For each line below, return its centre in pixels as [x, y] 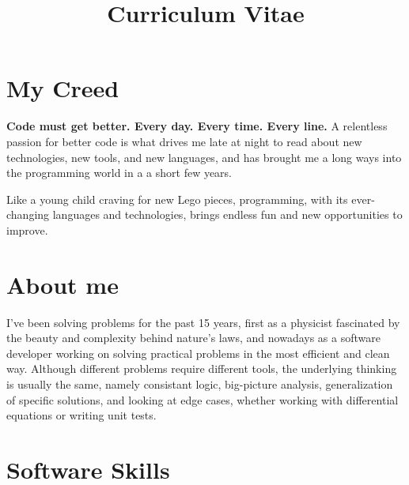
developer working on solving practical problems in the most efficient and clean [198, 353]
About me [62, 284]
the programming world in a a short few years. [119, 173]
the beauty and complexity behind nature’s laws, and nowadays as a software [193, 338]
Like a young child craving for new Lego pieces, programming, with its [177, 199]
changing [28, 214]
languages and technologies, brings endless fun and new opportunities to [227, 214]
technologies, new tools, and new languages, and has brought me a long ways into [204, 157]
